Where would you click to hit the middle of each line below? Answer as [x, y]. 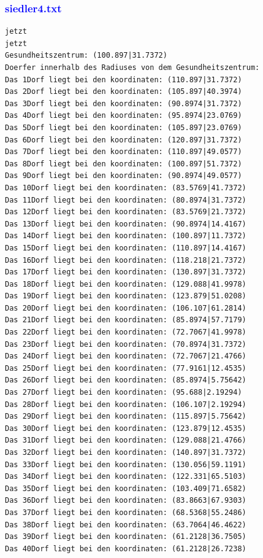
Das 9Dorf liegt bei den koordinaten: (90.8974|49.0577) [124, 176]
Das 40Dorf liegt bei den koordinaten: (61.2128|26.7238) [126, 548]
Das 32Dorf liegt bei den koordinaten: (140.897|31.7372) [126, 452]
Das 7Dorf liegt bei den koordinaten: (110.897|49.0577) [124, 152]
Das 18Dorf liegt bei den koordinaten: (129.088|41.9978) [126, 284]
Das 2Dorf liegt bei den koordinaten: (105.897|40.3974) [124, 92]
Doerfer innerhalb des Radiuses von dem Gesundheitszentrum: [132, 68]
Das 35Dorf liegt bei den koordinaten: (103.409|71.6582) [126, 488]
